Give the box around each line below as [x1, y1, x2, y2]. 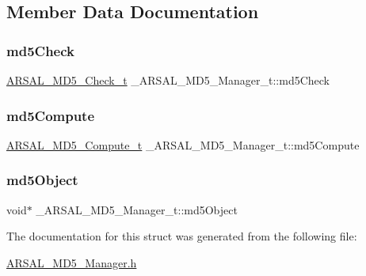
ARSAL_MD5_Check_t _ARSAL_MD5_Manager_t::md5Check [6, 72, 330, 88]
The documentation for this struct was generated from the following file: [6, 228, 357, 244]
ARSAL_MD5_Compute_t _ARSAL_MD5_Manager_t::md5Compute [6, 136, 360, 153]
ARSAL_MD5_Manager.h [6, 254, 137, 270]
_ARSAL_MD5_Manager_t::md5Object [36, 201, 238, 217]
